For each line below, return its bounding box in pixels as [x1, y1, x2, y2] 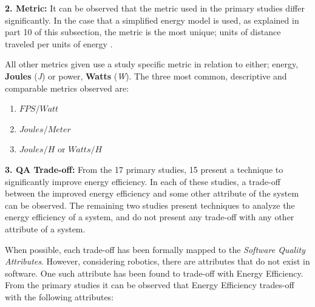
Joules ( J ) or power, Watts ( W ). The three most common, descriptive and [5, 69, 287, 82]
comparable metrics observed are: [5, 81, 129, 94]
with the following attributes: [5, 290, 114, 303]
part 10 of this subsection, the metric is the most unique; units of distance [5, 25, 281, 38]
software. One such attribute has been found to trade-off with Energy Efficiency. [5, 266, 303, 279]
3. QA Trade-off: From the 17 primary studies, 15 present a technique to [5, 163, 283, 175]
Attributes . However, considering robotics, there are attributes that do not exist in [5, 255, 310, 268]
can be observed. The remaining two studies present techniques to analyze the [5, 198, 295, 211]
